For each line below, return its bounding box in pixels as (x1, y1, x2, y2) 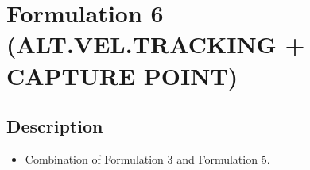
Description (6, 114, 103, 138)
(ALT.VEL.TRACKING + (6, 28, 305, 60)
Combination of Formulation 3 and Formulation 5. (25, 150, 270, 167)
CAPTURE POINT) (6, 59, 238, 91)
